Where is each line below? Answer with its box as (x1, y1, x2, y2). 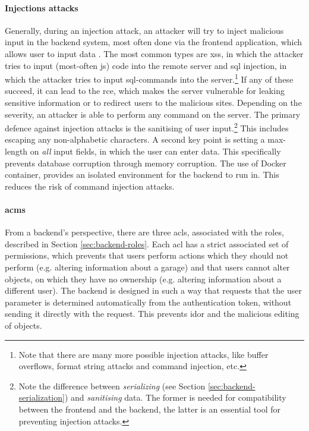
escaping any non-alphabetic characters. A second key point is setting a (5, 133, 265, 146)
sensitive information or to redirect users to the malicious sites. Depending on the (5, 96, 302, 109)
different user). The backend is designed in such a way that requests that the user (5, 284, 302, 297)
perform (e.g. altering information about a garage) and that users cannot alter (5, 261, 290, 273)
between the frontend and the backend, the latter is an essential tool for (18, 402, 280, 415)
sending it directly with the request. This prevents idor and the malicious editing (5, 307, 299, 320)
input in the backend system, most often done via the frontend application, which (5, 36, 302, 48)
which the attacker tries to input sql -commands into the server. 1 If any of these (5, 71, 294, 85)
